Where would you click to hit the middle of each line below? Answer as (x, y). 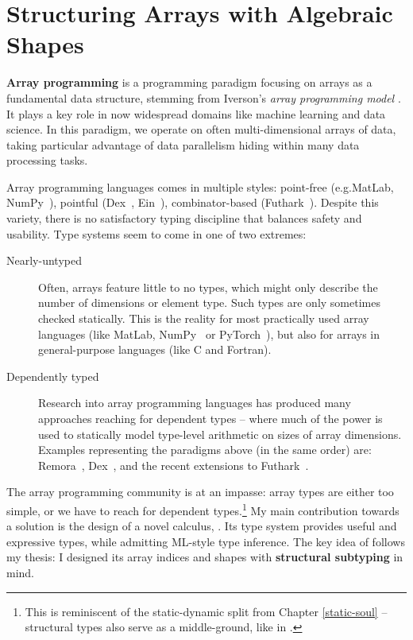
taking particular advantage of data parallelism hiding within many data (183, 144)
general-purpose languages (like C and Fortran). (155, 349)
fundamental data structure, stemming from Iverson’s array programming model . (204, 97)
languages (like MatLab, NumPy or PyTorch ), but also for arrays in (209, 334)
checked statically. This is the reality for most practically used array (204, 318)
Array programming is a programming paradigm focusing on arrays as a (189, 82)
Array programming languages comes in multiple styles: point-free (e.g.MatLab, (200, 186)
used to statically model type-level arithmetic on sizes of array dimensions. (220, 434)
